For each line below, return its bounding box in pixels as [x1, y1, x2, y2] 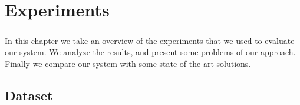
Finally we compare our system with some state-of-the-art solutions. [5, 57, 251, 69]
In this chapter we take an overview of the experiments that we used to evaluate [5, 34, 295, 46]
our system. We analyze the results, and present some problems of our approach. [5, 46, 296, 58]
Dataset [5, 86, 53, 104]
